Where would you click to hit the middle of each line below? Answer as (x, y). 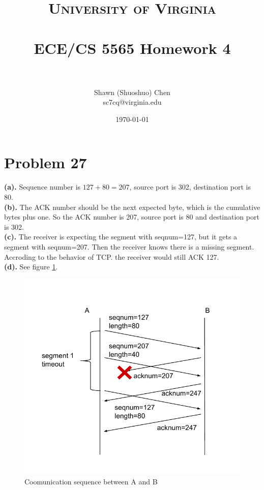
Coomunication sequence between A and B (91, 481)
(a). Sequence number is (42, 187)
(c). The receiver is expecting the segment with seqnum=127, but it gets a (121, 237)
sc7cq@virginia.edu (132, 102)
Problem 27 (46, 162)
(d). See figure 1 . (31, 267)
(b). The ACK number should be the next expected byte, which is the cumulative (132, 207)
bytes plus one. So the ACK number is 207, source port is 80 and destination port (132, 217)
